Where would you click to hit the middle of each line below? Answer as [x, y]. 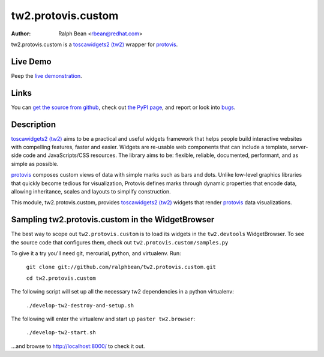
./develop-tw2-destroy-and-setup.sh [80, 305]
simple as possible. [35, 164]
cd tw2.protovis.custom [61, 278]
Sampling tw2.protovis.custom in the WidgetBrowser [113, 220]
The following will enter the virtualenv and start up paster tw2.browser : [103, 319]
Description [34, 124]
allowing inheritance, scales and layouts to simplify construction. [91, 191]
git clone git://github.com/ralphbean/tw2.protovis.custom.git [121, 267]
